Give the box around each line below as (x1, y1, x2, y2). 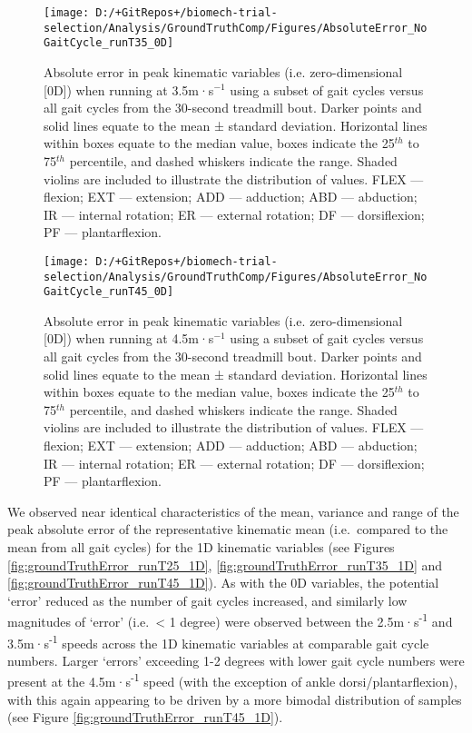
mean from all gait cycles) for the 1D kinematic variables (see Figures (7, 538, 395, 556)
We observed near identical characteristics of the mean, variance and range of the (7, 501, 459, 520)
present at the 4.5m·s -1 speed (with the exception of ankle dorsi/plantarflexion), (7, 669, 457, 691)
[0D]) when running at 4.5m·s (44, 329, 214, 348)
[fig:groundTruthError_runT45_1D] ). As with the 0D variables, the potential (7, 573, 439, 592)
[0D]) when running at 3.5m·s (44, 80, 214, 99)
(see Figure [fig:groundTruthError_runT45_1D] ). (7, 708, 283, 727)
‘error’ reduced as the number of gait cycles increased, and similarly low (7, 590, 408, 609)
